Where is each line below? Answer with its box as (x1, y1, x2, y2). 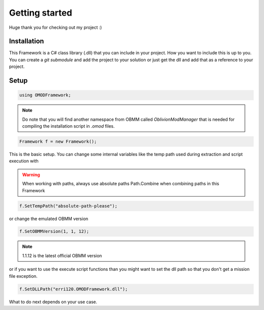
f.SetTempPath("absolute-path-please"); (19, 203, 117, 209)
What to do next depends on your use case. (9, 299, 97, 305)
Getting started (9, 7, 72, 18)
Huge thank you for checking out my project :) (9, 24, 102, 30)
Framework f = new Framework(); (19, 138, 97, 144)
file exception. (9, 273, 38, 279)
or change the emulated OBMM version (9, 216, 88, 221)
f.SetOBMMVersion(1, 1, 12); (19, 229, 89, 234)
